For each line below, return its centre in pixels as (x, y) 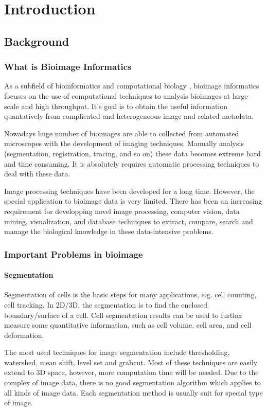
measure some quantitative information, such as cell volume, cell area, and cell (128, 325)
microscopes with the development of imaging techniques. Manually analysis (124, 143)
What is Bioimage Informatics (68, 67)
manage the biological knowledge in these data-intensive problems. (109, 231)
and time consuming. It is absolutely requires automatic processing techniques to (132, 163)
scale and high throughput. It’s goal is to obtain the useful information (116, 106)
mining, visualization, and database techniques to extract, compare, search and (129, 221)
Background (37, 41)
